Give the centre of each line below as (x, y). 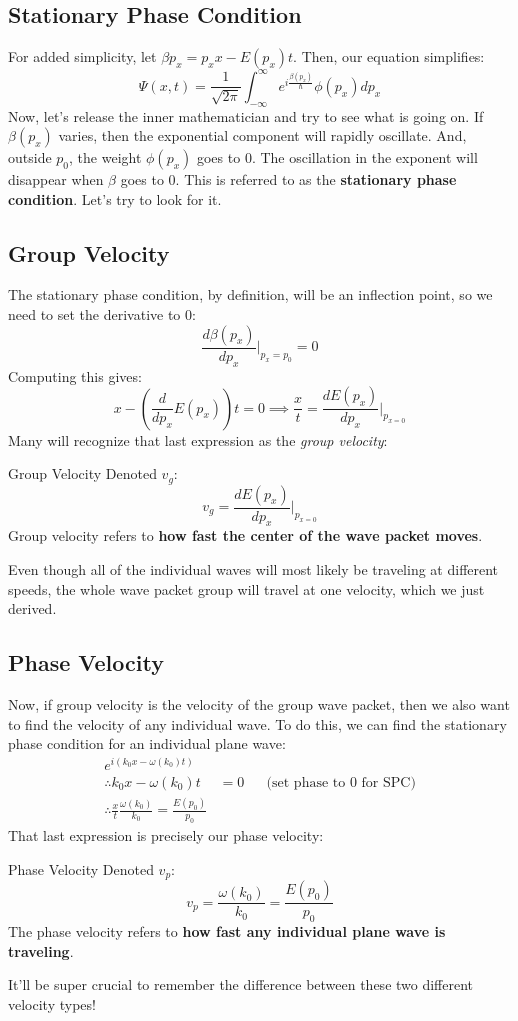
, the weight (105, 157)
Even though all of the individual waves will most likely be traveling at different (253, 569)
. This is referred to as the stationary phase (316, 179)
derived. (32, 608)
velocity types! (52, 1003)
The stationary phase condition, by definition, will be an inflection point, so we (250, 294)
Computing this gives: (75, 375)
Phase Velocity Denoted (81, 868)
